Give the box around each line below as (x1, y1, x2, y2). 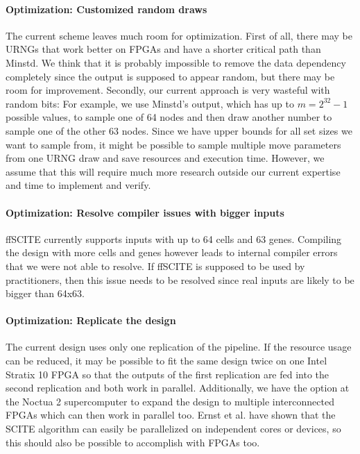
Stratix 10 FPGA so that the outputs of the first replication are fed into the (6, 367, 329, 381)
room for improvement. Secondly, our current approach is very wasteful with (6, 83, 330, 97)
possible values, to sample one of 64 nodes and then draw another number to (6, 110, 332, 124)
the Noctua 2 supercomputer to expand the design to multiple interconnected (6, 394, 334, 408)
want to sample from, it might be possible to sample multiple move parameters (6, 137, 341, 151)
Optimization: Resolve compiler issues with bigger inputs (6, 205, 284, 219)
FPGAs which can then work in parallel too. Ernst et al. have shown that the (6, 407, 336, 422)
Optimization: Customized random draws (6, 1, 207, 16)
